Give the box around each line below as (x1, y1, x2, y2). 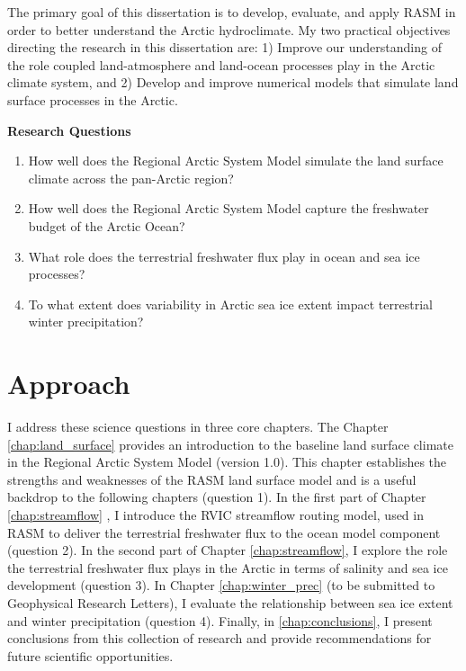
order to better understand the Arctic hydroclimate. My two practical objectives (7, 20, 451, 39)
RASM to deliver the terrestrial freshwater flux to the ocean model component (7, 523, 441, 541)
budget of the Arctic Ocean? (28, 216, 185, 235)
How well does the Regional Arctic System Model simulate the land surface (28, 151, 444, 170)
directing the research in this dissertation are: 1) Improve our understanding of (7, 38, 442, 57)
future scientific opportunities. (7, 646, 174, 665)
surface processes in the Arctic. (7, 90, 178, 109)
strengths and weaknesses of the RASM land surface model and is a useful (7, 470, 417, 488)
